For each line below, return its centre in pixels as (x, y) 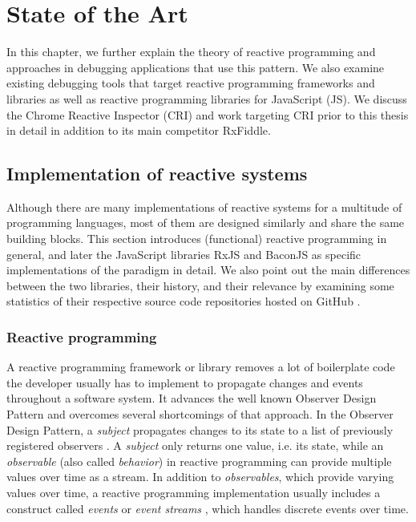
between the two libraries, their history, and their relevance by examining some (200, 285)
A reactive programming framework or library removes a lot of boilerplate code (201, 367)
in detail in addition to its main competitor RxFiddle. (139, 130)
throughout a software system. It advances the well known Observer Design (192, 398)
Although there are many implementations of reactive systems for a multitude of (204, 206)
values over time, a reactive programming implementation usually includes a (194, 493)
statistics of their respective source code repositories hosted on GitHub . (184, 301)
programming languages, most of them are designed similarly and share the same (206, 223)
